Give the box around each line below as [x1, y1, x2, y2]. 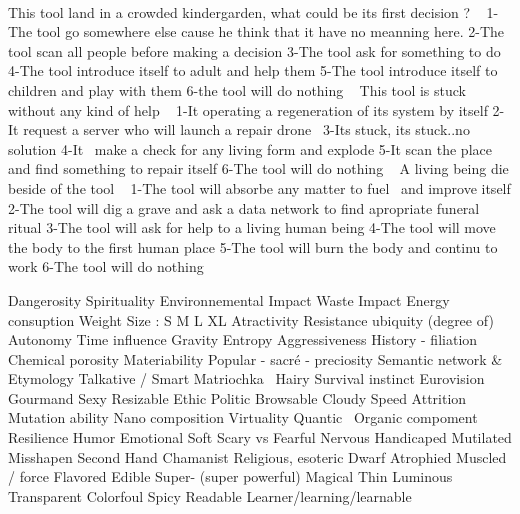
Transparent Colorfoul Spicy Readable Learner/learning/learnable [8, 485, 412, 506]
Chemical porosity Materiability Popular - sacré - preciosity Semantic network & [8, 348, 503, 369]
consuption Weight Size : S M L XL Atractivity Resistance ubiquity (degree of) [8, 309, 494, 330]
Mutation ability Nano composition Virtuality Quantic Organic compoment [8, 407, 478, 428]
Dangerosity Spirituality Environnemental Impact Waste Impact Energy [8, 289, 450, 310]
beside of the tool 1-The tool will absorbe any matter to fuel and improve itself [8, 177, 511, 198]
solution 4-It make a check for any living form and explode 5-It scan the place [8, 138, 492, 159]
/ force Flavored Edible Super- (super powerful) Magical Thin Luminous [8, 466, 453, 487]
